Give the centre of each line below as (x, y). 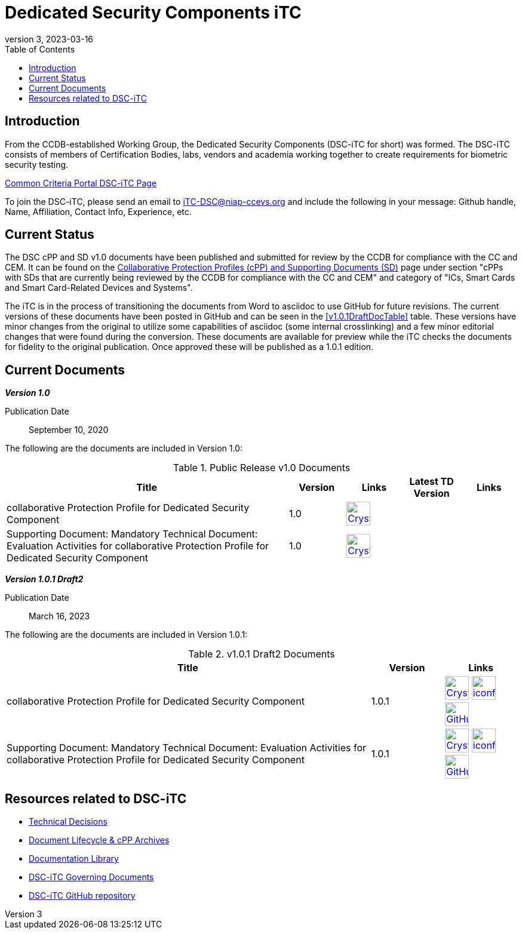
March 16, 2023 (59, 616)
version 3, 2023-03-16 (49, 39)
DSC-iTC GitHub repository (82, 896)
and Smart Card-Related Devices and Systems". (99, 288)
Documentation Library (74, 859)
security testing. (37, 164)
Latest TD (432, 482)
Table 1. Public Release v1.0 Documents (262, 468)
